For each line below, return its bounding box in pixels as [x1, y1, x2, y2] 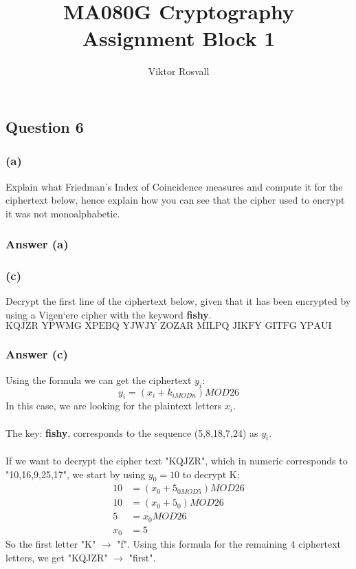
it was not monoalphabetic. [5, 206, 120, 220]
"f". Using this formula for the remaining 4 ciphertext [117, 537, 342, 551]
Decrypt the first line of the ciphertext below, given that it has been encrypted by [5, 294, 351, 308]
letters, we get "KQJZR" [5, 550, 108, 564]
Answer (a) [5, 235, 69, 253]
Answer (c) [5, 345, 68, 363]
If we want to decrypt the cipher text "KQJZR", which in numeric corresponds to [5, 453, 348, 467]
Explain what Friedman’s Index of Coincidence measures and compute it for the [5, 179, 343, 193]
